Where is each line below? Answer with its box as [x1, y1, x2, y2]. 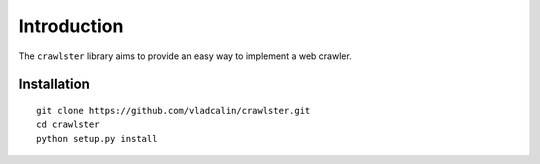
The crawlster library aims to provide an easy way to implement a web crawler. [18, 50, 352, 62]
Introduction [18, 15, 124, 37]
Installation [18, 76, 90, 93]
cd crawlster [36, 119, 100, 130]
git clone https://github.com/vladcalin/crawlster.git [36, 105, 311, 116]
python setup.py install [36, 133, 158, 144]
